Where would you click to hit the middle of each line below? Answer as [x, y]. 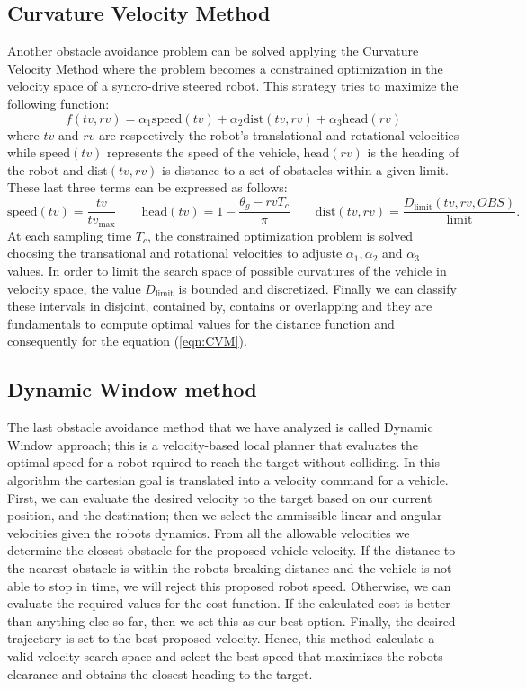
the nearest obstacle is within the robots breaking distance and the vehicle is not [230, 568]
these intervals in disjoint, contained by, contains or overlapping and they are [220, 306]
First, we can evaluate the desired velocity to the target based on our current [220, 497]
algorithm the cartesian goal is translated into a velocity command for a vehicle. [228, 480]
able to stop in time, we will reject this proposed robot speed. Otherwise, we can [229, 585]
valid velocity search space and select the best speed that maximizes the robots [225, 655]
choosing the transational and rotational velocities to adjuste [175, 253]
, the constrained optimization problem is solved [281, 235]
